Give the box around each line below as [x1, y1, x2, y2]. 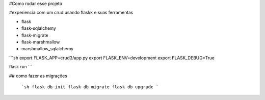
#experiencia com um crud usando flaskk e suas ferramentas [9, 10, 133, 16]
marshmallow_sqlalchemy [21, 46, 74, 52]
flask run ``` [9, 64, 32, 70]
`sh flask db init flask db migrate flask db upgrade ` [21, 84, 159, 90]
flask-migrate [21, 32, 49, 38]
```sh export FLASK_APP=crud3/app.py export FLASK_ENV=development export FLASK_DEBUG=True [9, 55, 215, 60]
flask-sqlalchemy [21, 25, 56, 31]
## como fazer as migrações [9, 73, 67, 79]
